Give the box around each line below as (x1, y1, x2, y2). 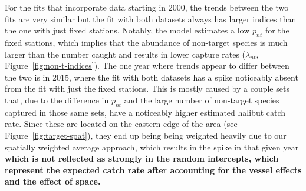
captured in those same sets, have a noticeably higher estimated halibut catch (5, 106, 286, 118)
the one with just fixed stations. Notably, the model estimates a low (5, 24, 250, 36)
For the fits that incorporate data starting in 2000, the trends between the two (5, 1, 289, 13)
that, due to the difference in (5, 93, 109, 106)
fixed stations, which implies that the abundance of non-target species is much (5, 36, 288, 48)
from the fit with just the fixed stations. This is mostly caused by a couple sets (5, 82, 289, 95)
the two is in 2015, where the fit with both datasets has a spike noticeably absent (5, 71, 298, 83)
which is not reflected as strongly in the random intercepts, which (5, 152, 279, 165)
